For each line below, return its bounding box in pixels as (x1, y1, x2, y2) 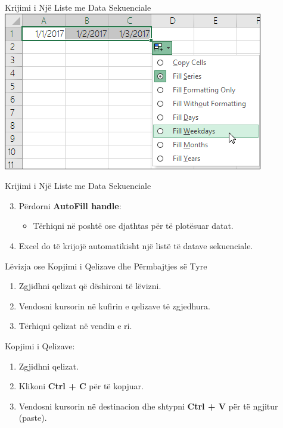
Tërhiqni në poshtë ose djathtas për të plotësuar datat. (33, 219, 234, 232)
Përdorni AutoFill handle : (18, 199, 122, 212)
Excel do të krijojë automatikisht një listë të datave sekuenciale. (18, 239, 253, 252)
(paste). (18, 411, 47, 424)
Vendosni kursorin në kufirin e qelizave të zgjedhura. (18, 299, 210, 312)
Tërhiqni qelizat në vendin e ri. (18, 320, 132, 332)
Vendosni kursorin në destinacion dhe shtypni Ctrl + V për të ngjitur (18, 399, 278, 412)
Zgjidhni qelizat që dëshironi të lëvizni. (18, 280, 161, 292)
